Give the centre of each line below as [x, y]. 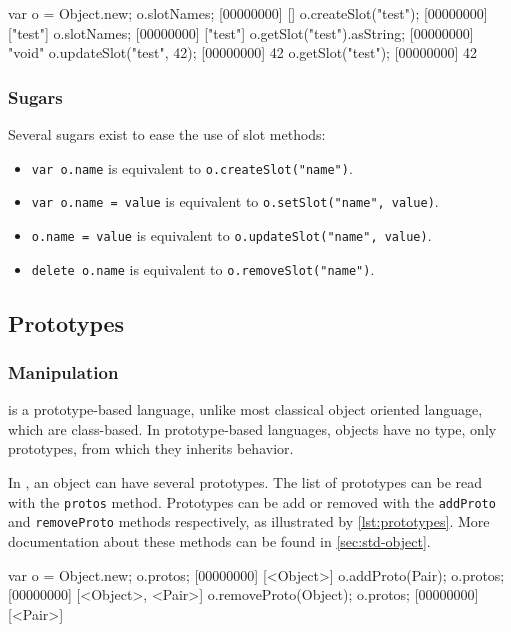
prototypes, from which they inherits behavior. [151, 448]
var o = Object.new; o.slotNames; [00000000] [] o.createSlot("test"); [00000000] [248, 13]
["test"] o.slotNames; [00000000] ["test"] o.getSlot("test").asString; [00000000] [241, 32]
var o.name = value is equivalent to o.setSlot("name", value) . [235, 201]
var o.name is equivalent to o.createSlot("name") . [192, 167]
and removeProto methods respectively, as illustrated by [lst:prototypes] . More [249, 521]
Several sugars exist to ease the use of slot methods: [167, 134]
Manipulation [63, 371]
